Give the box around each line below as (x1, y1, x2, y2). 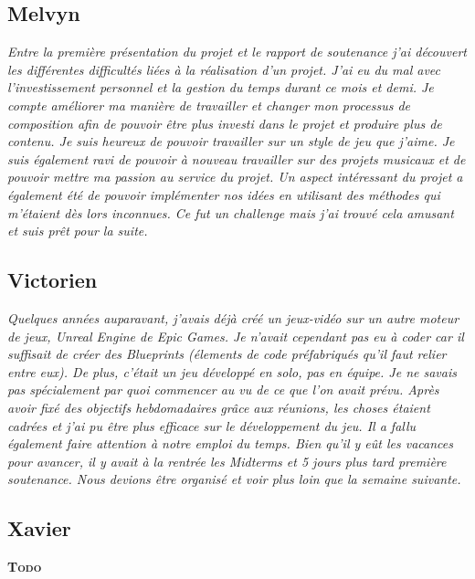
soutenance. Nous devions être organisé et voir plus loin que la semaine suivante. (7, 469, 461, 489)
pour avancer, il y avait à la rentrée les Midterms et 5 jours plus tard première (7, 451, 447, 470)
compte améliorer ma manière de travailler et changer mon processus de (7, 95, 411, 114)
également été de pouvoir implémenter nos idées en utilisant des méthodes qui (7, 184, 440, 204)
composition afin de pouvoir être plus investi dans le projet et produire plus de (7, 113, 442, 132)
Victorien (7, 266, 98, 294)
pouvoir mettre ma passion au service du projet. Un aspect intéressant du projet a (7, 167, 463, 186)
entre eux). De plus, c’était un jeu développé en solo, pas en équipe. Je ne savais (7, 362, 457, 381)
